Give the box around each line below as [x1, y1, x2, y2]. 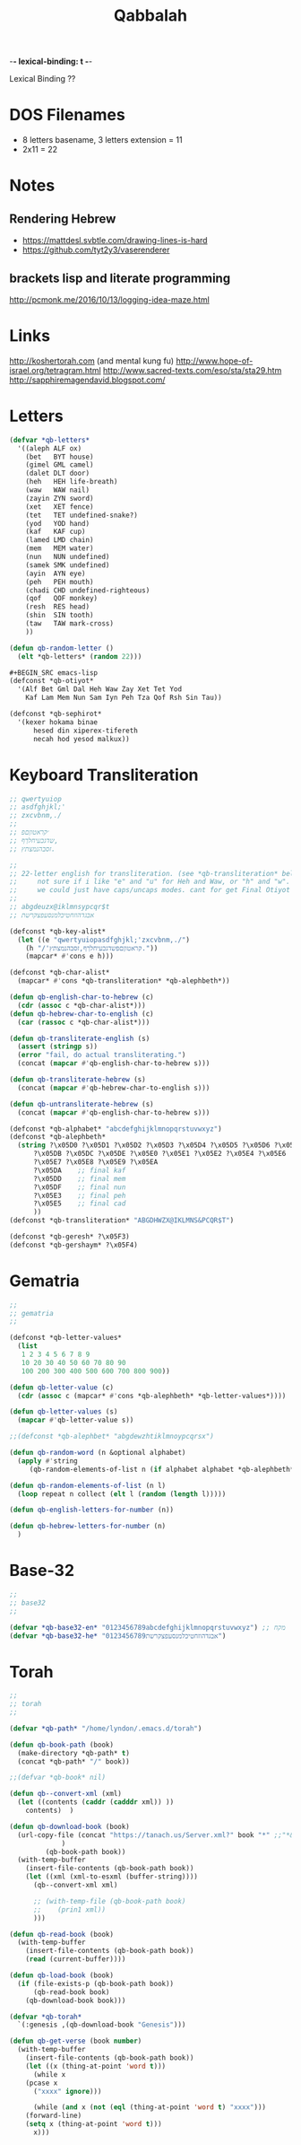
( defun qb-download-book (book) [9, 1822, 130, 1831]
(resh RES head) [25, 602, 90, 611]
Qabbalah [113, 5, 188, 26]
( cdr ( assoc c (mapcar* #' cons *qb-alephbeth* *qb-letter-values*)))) [17, 1391, 287, 1400]
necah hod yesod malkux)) [32, 734, 130, 743]
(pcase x [25, 2079, 58, 2088]
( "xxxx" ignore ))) [32, 2087, 102, 2096]
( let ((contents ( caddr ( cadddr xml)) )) [17, 1798, 175, 1807]
